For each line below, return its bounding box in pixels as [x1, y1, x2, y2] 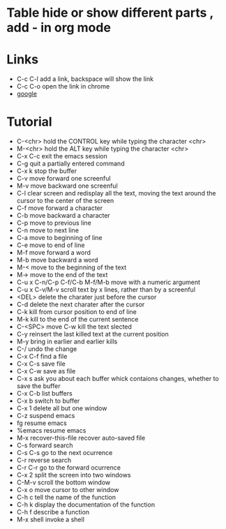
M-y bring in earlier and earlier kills [16, 337, 118, 346]
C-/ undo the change [16, 345, 77, 353]
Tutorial [6, 114, 53, 130]
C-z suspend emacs [16, 412, 75, 420]
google [16, 89, 38, 98]
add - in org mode [6, 20, 111, 36]
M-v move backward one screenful [16, 181, 118, 190]
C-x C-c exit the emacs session [16, 152, 107, 161]
